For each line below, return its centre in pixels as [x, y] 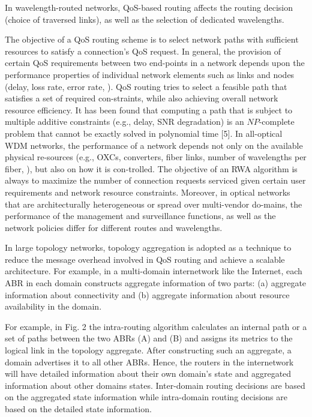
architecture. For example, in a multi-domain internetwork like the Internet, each [154, 271]
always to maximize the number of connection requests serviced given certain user [155, 180]
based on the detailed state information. [78, 409]
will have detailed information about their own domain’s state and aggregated [148, 373]
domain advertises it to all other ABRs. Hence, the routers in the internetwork [149, 361]
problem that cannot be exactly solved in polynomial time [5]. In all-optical [144, 133]
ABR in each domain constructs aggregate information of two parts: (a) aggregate [156, 283]
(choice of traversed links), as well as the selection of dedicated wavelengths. [145, 19]
